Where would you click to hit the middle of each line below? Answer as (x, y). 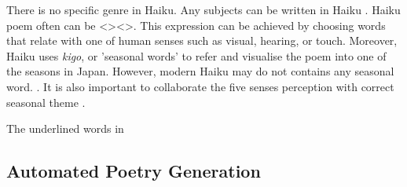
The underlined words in (65, 128)
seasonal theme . (46, 102)
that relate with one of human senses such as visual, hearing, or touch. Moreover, (202, 40)
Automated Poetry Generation (134, 171)
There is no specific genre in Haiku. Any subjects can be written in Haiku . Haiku (203, 9)
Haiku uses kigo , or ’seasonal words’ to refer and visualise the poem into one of (196, 55)
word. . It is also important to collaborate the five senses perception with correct (200, 86)
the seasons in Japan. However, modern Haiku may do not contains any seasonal (200, 71)
